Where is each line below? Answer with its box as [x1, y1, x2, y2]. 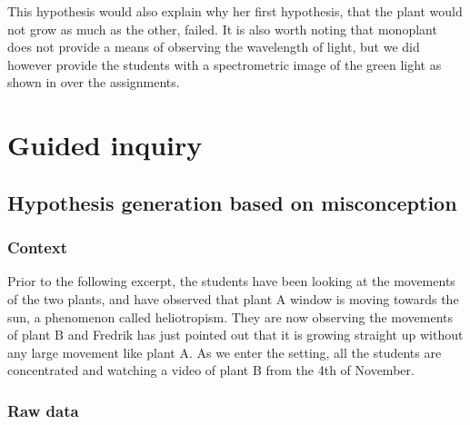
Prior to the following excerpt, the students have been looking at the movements [7, 272, 455, 291]
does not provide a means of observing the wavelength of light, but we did [7, 37, 420, 56]
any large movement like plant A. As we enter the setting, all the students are [7, 342, 442, 361]
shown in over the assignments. [7, 73, 180, 92]
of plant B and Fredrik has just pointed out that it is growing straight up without [7, 325, 464, 344]
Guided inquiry [7, 126, 203, 163]
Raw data [7, 399, 79, 421]
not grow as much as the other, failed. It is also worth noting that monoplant [7, 19, 437, 38]
